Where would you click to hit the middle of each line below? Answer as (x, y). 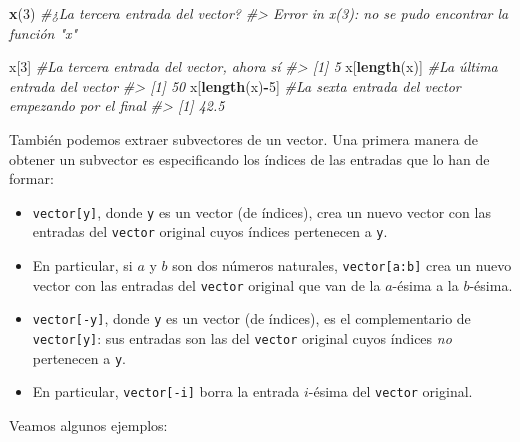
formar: (31, 178)
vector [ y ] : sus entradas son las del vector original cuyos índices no (242, 338)
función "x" (43, 32)
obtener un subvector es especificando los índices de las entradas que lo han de (249, 158)
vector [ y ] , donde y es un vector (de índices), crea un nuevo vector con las (261, 211)
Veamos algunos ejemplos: (88, 425)
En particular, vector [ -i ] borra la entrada (166, 391)
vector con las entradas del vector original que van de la (206, 284)
